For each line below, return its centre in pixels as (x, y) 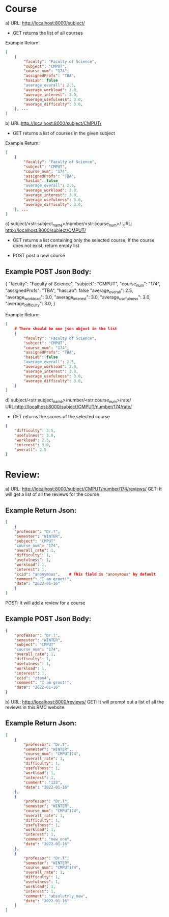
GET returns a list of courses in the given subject (64, 133)
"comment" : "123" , (43, 783)
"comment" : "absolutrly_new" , (55, 896)
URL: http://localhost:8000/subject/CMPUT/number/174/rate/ (69, 407)
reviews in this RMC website (35, 707)
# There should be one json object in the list (66, 329)
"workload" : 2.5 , (33, 440)
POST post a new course (39, 256)
